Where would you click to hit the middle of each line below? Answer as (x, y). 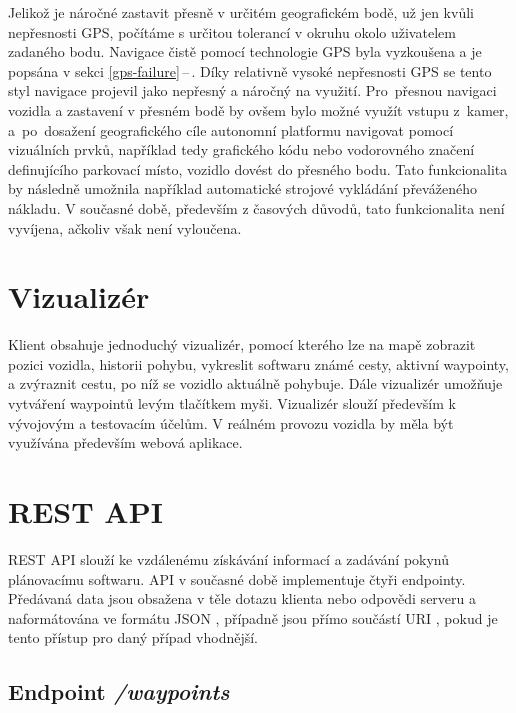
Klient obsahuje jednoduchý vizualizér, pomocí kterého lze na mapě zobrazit (242, 344)
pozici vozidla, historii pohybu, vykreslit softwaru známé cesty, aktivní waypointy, (258, 363)
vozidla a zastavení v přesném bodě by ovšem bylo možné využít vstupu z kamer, (258, 109)
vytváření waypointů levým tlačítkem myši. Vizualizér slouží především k (232, 403)
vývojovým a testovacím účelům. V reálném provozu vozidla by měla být (231, 422)
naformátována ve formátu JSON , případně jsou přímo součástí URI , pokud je (253, 617)
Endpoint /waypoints (119, 691)
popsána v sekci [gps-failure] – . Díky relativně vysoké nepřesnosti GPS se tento (250, 70)
